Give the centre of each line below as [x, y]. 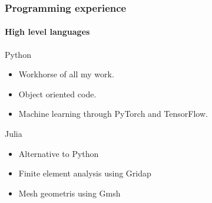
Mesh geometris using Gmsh [69, 193]
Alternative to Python [59, 153]
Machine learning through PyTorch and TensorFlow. [113, 114]
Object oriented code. [57, 94]
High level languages [47, 32]
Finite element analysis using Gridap [85, 173]
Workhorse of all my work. [66, 74]
